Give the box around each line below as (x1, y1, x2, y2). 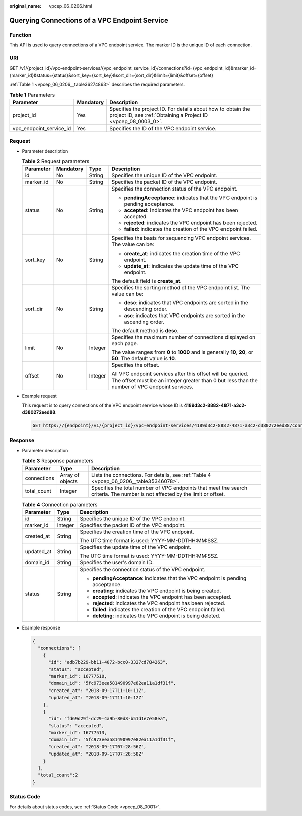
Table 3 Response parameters (22, 457, 94, 464)
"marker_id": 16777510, (48, 673, 107, 679)
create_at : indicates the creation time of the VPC (124, 250, 240, 257)
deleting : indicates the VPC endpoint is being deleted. (92, 612, 221, 619)
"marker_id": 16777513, (48, 730, 107, 736)
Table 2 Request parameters (22, 158, 90, 165)
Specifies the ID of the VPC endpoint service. (109, 124, 217, 132)
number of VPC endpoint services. (111, 383, 194, 390)
